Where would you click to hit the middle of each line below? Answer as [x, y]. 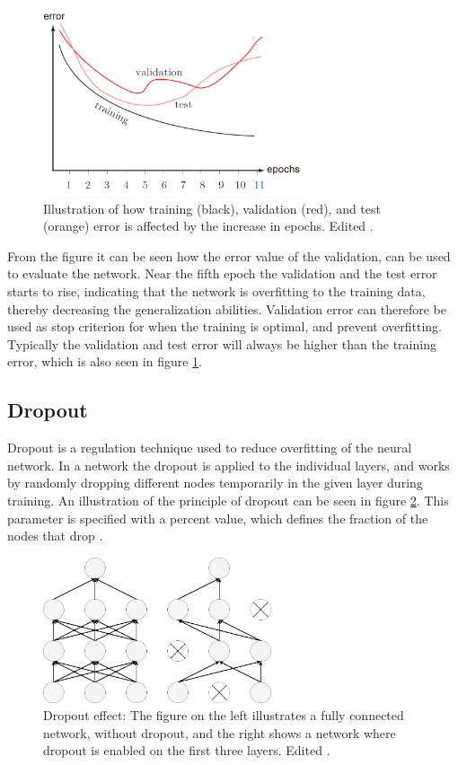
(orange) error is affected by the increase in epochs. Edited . [208, 226]
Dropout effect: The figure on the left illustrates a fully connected [224, 715]
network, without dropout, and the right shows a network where [220, 732]
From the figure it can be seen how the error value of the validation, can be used [229, 255]
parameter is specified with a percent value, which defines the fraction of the [218, 518]
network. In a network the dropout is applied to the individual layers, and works [229, 465]
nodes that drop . [55, 536]
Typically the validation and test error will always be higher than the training [222, 343]
